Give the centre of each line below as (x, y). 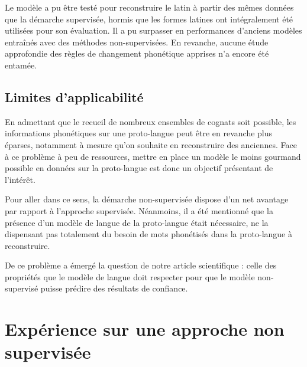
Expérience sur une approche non (145, 329)
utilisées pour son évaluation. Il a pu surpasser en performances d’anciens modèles (153, 30)
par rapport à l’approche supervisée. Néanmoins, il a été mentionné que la (139, 210)
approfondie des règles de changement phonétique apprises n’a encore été (137, 53)
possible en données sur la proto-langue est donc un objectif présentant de (139, 168)
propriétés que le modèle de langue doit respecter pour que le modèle (130, 276)
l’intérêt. (20, 179)
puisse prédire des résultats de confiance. (114, 288)
